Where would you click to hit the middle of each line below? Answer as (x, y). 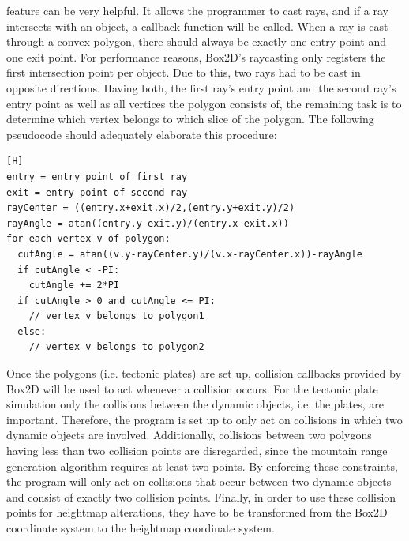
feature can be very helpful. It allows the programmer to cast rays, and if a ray (197, 10)
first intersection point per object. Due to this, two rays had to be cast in (184, 72)
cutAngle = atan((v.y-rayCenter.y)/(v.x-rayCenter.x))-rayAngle (190, 254)
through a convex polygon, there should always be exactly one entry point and (196, 41)
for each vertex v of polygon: (88, 239)
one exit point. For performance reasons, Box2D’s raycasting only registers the (196, 56)
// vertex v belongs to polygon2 (116, 347)
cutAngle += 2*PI (74, 286)
